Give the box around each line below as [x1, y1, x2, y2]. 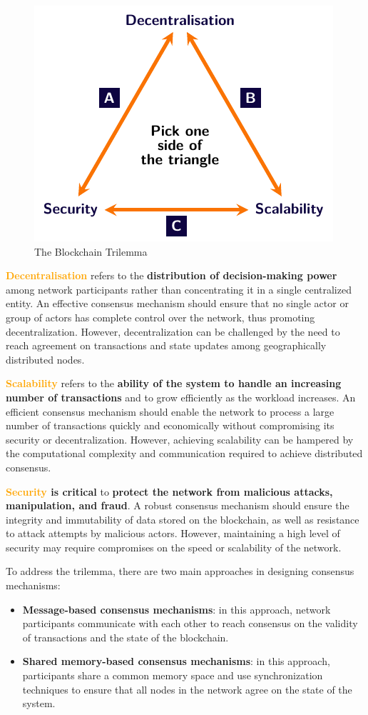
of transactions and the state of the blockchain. [22, 629, 229, 644]
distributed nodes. [6, 351, 85, 366]
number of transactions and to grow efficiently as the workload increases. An [6, 389, 356, 404]
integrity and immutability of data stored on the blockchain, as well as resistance [6, 511, 359, 526]
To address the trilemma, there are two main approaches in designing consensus [6, 564, 354, 579]
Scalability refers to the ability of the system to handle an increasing [6, 376, 342, 391]
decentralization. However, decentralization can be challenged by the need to [6, 324, 340, 339]
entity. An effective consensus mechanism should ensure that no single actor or [6, 296, 349, 311]
